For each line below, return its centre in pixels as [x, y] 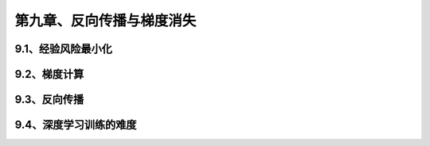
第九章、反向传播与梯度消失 [106, 21]
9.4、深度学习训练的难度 [76, 125]
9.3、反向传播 [49, 100]
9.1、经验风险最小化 [64, 49]
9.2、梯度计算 [49, 74]
